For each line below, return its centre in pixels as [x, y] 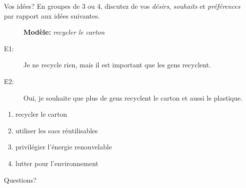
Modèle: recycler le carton [64, 32]
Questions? [20, 179]
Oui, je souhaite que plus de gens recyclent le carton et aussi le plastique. [133, 97]
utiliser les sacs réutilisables [57, 130]
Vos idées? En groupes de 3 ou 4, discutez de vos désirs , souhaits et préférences [122, 6]
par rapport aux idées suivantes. [52, 15]
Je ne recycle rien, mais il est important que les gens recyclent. [117, 65]
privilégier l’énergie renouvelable [64, 147]
